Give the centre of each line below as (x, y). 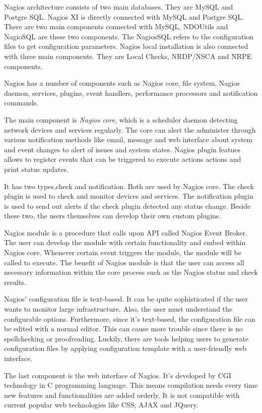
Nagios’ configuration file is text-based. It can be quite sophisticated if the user (126, 299)
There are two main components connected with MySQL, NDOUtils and (116, 26)
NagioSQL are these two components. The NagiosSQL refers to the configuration (129, 36)
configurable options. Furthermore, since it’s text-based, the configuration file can (130, 318)
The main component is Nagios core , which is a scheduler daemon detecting (121, 119)
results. (15, 282)
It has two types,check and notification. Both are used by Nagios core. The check (129, 186)
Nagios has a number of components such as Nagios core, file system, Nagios (122, 83)
